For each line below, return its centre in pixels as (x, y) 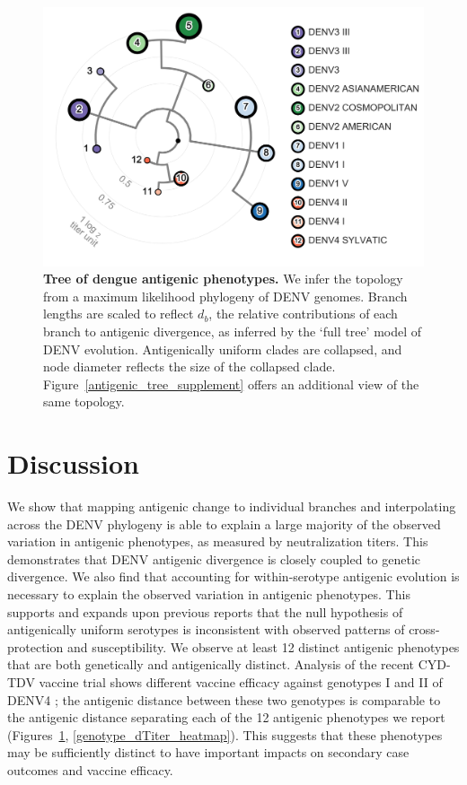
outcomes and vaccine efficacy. (90, 769)
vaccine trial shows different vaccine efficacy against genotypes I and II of (241, 682)
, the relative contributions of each (303, 314)
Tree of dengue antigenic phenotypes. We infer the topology (223, 279)
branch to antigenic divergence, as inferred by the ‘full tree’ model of (233, 331)
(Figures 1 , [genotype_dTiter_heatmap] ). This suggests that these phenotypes (225, 734)
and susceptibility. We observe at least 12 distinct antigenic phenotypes (263, 646)
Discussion (73, 463)
